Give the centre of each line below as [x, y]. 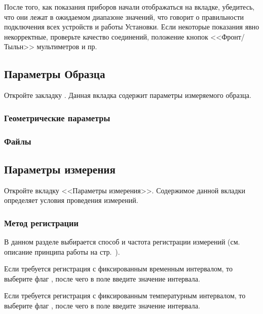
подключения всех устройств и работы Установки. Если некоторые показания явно [132, 27]
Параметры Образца [55, 74]
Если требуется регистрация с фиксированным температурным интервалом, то [125, 295]
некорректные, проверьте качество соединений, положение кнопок [106, 36]
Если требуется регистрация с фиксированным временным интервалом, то [118, 269]
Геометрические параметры [57, 117]
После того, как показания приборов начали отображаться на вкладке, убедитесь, [129, 7]
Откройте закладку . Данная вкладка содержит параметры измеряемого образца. [128, 95]
